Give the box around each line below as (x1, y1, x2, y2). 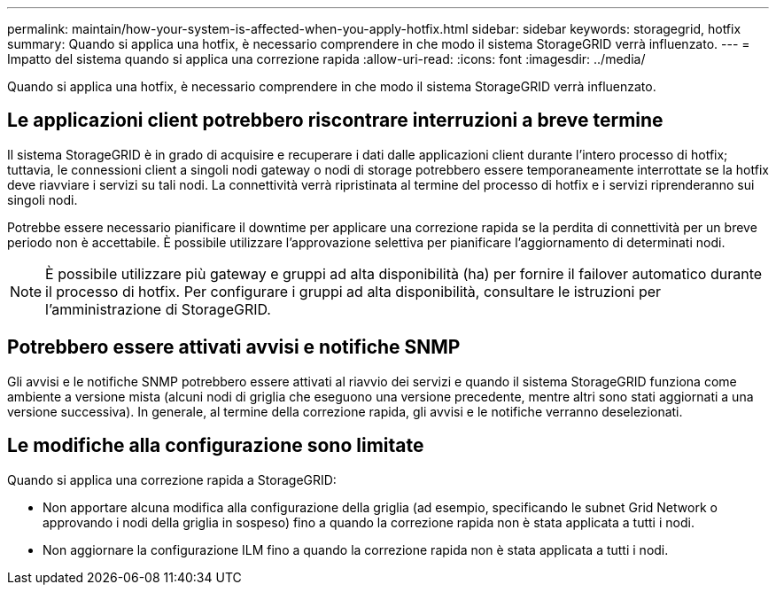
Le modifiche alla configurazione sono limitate (7, 434, 424, 457)
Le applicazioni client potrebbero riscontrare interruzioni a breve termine (7, 109, 663, 132)
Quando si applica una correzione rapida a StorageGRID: (7, 471, 337, 487)
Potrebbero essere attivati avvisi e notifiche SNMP (7, 336, 461, 359)
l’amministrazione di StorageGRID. (45, 300, 271, 318)
